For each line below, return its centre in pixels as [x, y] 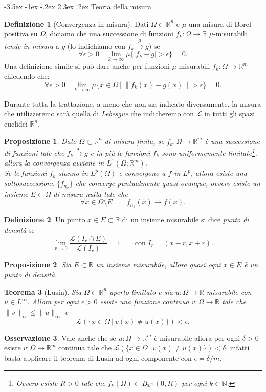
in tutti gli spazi [230, 114]
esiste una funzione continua [145, 302]
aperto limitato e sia [141, 291]
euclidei [16, 123]
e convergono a [142, 173]
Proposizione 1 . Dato [40, 141]
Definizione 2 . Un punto [45, 220]
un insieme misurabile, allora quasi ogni [158, 264]
